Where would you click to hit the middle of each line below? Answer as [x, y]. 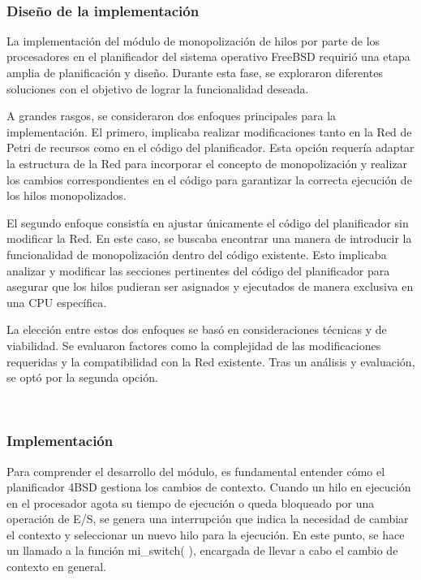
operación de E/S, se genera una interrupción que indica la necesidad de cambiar [208, 519]
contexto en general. [56, 567]
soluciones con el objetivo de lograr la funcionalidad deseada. [158, 88]
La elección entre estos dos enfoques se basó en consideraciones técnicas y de [197, 329]
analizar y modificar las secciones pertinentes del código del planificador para [198, 270]
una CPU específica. [57, 302]
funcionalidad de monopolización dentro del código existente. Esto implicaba [197, 254]
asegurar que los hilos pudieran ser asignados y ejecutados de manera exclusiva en [210, 286]
